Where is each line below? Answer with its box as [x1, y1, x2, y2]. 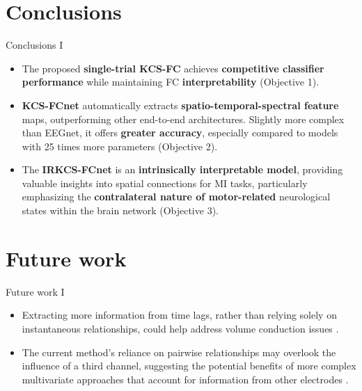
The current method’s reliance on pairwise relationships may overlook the [22, 344, 336, 359]
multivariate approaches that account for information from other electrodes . [22, 372, 349, 386]
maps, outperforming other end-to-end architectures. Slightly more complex [22, 111, 345, 126]
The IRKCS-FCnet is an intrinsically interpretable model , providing [22, 162, 343, 177]
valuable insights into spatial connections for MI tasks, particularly [22, 175, 308, 190]
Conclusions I [6, 38, 63, 52]
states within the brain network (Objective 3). [22, 203, 219, 218]
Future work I [6, 284, 65, 298]
